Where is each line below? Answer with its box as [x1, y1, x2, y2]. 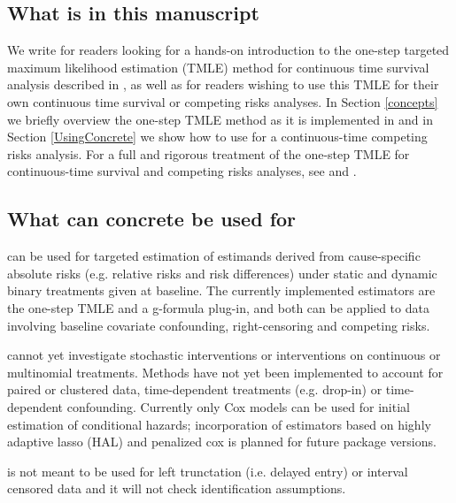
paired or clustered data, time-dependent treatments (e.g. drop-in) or [7, 380, 383, 399]
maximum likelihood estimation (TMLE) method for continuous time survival [7, 57, 429, 76]
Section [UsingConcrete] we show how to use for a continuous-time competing [7, 127, 428, 146]
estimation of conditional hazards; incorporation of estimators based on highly [7, 415, 431, 433]
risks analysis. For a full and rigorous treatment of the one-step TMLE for [7, 144, 410, 163]
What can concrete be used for [7, 205, 297, 232]
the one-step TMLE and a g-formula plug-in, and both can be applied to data [7, 298, 429, 316]
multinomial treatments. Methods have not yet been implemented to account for [7, 362, 444, 381]
